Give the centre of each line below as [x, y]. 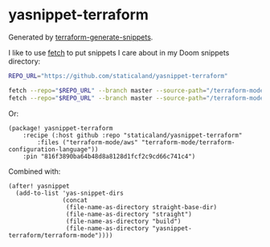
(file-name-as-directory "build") [123, 221]
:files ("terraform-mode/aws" [88, 142]
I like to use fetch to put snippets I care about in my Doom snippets [119, 52]
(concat [75, 200]
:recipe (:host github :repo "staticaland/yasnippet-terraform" [133, 135]
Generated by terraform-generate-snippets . [81, 37]
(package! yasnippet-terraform [61, 128]
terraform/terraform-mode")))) [61, 235]
